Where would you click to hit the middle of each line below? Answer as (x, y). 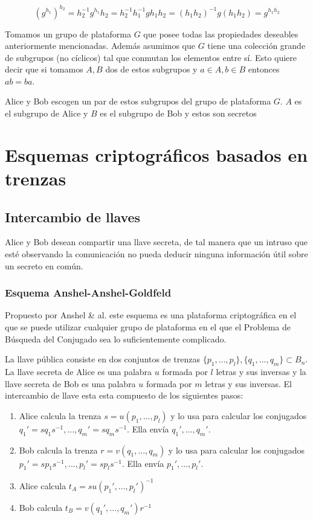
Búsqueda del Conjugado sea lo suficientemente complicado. (116, 339)
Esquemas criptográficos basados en (156, 154)
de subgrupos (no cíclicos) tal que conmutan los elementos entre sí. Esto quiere (151, 57)
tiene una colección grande (257, 46)
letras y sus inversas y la (261, 371)
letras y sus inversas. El (248, 383)
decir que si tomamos (44, 69)
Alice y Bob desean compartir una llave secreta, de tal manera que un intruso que (156, 242)
